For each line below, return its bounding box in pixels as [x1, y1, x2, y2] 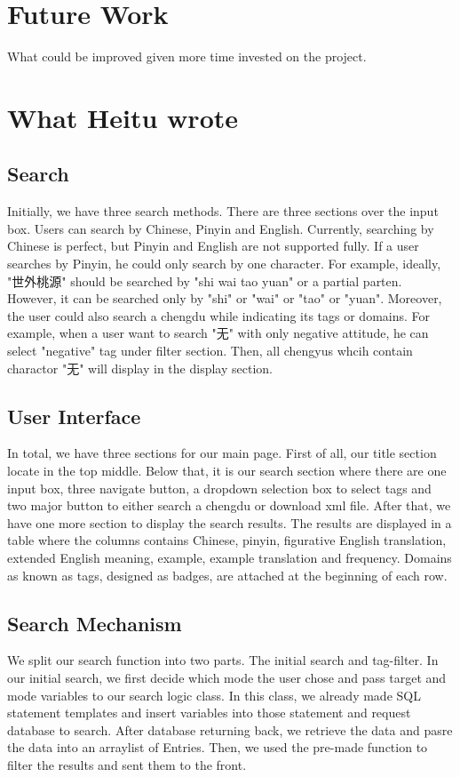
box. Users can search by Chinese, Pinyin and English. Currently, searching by [7, 219, 434, 237]
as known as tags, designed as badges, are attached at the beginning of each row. [7, 565, 448, 584]
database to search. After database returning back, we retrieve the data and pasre [7, 720, 453, 739]
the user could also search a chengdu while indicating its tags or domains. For [7, 306, 431, 324]
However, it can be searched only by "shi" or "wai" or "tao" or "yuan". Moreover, [7, 289, 442, 308]
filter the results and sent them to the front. [7, 755, 247, 773]
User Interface [7, 402, 141, 429]
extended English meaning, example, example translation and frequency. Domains [7, 549, 452, 566]
